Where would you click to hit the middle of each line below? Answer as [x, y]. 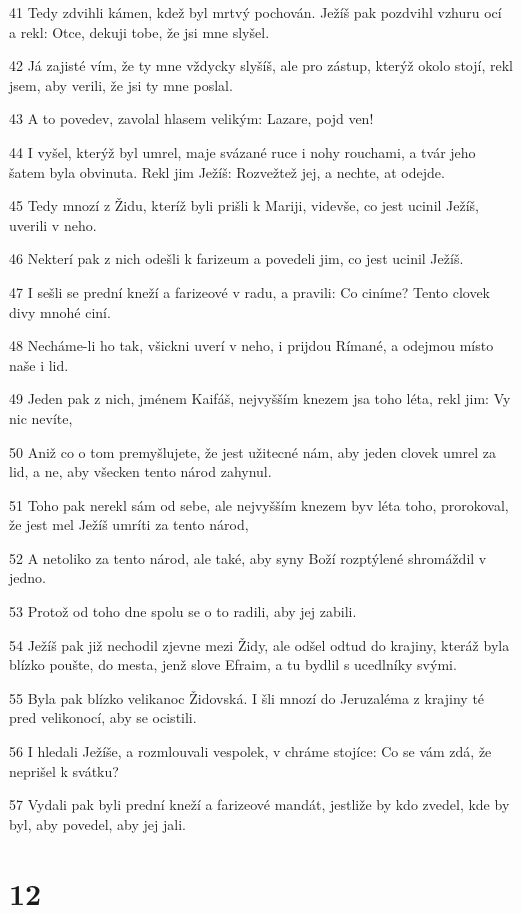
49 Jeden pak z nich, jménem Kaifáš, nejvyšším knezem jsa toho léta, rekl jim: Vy [260, 398]
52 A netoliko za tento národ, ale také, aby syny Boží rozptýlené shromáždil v [248, 557]
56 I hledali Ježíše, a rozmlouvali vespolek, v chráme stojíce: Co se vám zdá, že [250, 751]
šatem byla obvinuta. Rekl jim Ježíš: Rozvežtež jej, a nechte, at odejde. [227, 171]
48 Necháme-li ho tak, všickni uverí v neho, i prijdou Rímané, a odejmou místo [251, 345]
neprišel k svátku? [64, 770]
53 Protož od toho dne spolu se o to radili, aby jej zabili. [183, 611]
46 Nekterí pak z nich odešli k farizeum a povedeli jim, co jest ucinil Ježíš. [236, 258]
